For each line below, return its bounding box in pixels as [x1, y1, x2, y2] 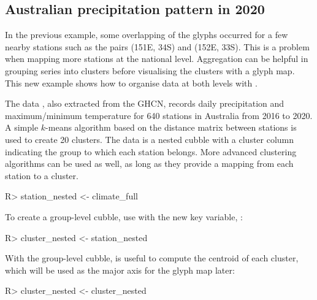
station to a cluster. [5, 169, 78, 182]
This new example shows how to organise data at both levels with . [5, 76, 258, 89]
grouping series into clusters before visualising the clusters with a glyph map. [5, 64, 295, 77]
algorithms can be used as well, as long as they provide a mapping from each [5, 157, 294, 170]
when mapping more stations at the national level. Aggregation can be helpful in [5, 52, 308, 65]
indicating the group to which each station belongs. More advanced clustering [5, 145, 297, 158]
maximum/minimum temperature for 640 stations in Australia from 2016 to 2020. [5, 109, 313, 121]
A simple [5, 121, 39, 134]
